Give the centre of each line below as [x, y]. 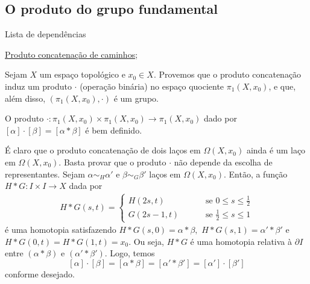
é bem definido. [114, 130]
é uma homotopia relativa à [241, 241]
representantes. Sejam [45, 174]
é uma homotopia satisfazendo [61, 230]
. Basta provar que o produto [112, 162]
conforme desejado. [40, 273]
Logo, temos [132, 253]
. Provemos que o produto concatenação [227, 74]
